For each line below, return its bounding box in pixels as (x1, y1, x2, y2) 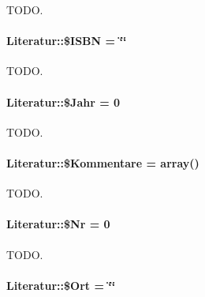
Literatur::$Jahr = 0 (6, 93, 121, 110)
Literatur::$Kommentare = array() (6, 154, 199, 171)
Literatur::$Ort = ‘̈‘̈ (6, 276, 116, 293)
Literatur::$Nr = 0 (6, 216, 110, 232)
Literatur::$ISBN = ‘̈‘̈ (6, 32, 127, 49)
